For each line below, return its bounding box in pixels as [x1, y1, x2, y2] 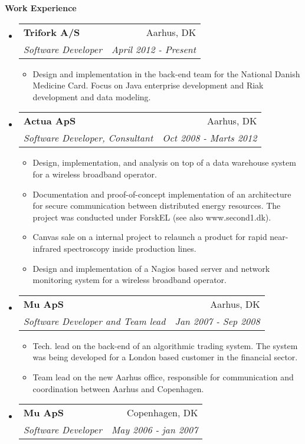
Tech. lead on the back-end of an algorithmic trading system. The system [32, 339, 298, 351]
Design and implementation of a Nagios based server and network [32, 262, 270, 274]
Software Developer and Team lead [23, 314, 166, 328]
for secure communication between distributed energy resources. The [32, 199, 281, 212]
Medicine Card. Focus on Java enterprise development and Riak [32, 79, 264, 91]
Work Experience [5, 2, 77, 14]
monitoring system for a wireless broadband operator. [32, 274, 227, 286]
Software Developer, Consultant [23, 131, 153, 145]
